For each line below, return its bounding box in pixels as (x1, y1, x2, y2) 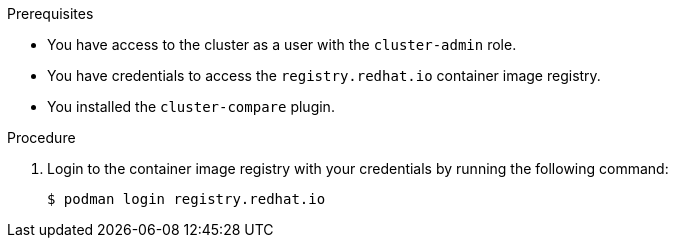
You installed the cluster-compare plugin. (47, 98, 335, 115)
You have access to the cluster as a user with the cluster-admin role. (47, 36, 517, 53)
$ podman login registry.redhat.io (47, 191, 326, 207)
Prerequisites (7, 5, 94, 22)
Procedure (7, 129, 76, 146)
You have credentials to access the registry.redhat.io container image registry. (47, 67, 601, 84)
